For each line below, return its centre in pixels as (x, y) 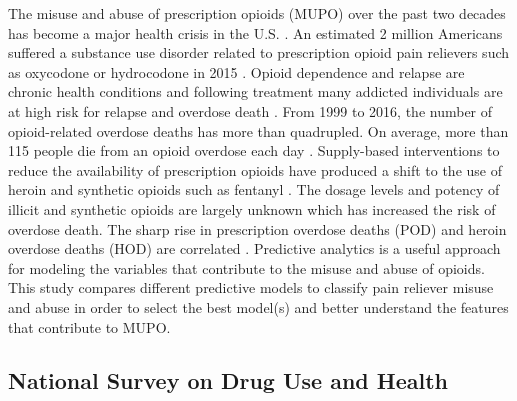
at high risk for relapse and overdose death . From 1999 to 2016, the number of (250, 110)
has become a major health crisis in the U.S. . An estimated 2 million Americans (255, 32)
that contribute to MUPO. (89, 326)
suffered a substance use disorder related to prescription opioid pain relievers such (259, 52)
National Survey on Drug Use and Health (228, 380)
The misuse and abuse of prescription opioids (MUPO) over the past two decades (257, 13)
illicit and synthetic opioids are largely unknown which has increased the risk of (252, 208)
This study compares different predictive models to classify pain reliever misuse (251, 287)
